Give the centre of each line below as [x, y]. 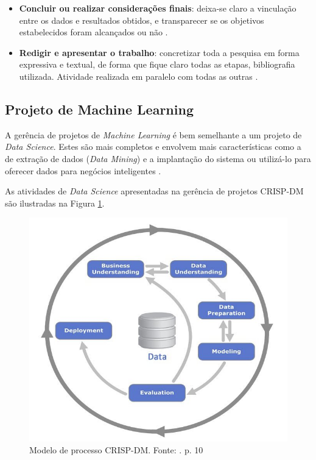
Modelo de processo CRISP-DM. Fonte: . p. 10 [116, 450]
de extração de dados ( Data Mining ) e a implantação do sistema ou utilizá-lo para [158, 158]
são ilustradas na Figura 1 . [55, 203]
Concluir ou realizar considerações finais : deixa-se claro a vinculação [158, 8]
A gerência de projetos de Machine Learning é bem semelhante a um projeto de [153, 134]
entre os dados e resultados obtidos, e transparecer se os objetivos [142, 20]
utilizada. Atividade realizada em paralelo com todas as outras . [139, 76]
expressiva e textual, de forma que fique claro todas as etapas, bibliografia [157, 64]
